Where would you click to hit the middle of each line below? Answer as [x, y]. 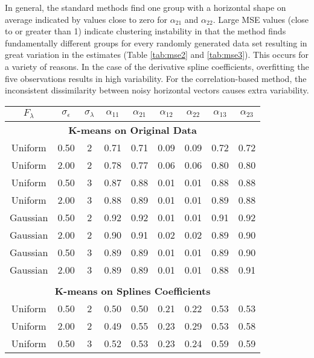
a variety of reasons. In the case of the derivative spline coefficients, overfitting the [157, 66]
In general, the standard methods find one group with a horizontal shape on [146, 7]
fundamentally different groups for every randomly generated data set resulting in [156, 42]
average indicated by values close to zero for [86, 19]
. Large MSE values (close [261, 19]
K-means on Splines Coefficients [133, 290]
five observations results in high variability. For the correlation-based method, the [156, 78]
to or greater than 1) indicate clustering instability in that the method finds [146, 31]
